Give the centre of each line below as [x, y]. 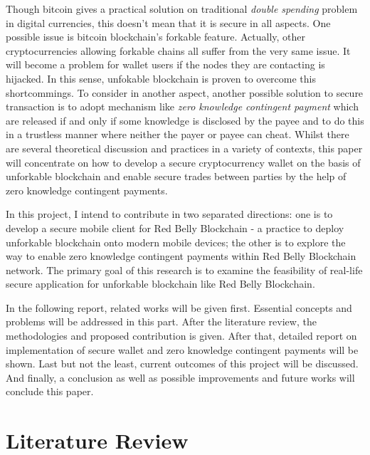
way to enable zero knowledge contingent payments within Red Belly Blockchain [181, 256]
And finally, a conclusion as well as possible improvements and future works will [180, 377]
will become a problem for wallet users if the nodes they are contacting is [165, 64]
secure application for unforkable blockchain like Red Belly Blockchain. [160, 284]
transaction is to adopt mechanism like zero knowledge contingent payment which [182, 106]
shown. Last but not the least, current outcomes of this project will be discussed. [182, 364]
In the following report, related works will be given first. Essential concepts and [179, 307]
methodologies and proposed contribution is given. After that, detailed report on [181, 336]
